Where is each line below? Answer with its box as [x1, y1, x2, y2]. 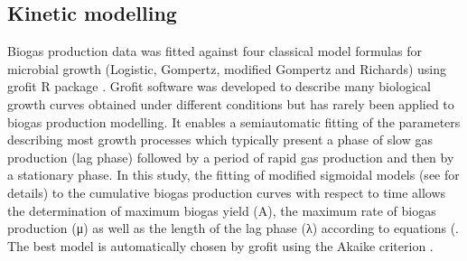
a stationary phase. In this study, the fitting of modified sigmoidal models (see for [7, 165, 460, 184]
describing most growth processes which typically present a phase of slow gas [7, 130, 433, 149]
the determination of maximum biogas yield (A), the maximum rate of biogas [7, 200, 436, 219]
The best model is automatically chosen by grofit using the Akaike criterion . [7, 236, 434, 255]
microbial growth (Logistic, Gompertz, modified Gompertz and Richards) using [7, 59, 446, 78]
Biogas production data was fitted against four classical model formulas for [7, 42, 422, 61]
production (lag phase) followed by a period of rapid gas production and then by [7, 147, 454, 166]
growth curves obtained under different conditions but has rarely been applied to [7, 94, 454, 113]
